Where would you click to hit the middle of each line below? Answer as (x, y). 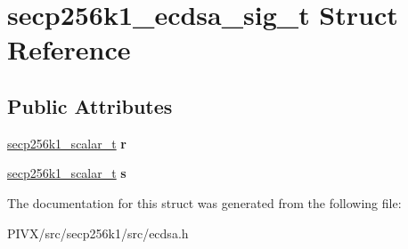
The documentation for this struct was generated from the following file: (204, 202)
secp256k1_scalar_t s (67, 173)
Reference (69, 49)
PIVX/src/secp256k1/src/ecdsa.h (98, 233)
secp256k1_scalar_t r (67, 143)
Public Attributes (90, 105)
